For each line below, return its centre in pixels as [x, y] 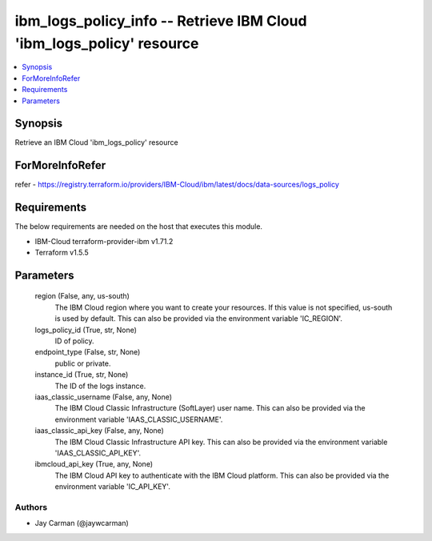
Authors [31, 507]
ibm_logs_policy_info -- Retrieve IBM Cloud [161, 21]
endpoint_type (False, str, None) [88, 352]
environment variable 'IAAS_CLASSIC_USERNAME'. [139, 419]
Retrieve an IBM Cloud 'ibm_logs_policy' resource [97, 142]
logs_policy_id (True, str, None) [86, 330]
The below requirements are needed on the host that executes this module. [139, 226]
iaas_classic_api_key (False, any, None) [99, 431]
